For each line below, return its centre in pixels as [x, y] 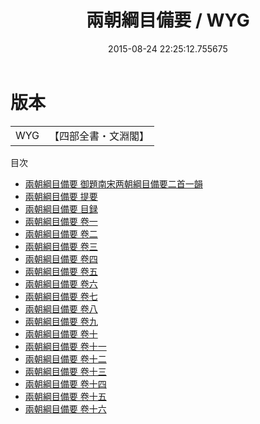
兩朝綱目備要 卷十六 [65, 408]
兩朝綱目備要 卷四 [61, 258]
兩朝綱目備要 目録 [61, 208]
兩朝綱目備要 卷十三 [65, 371]
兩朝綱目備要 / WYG [168, 20]
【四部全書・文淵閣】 [99, 136]
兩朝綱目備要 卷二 [61, 233]
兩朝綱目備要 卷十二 [65, 358]
